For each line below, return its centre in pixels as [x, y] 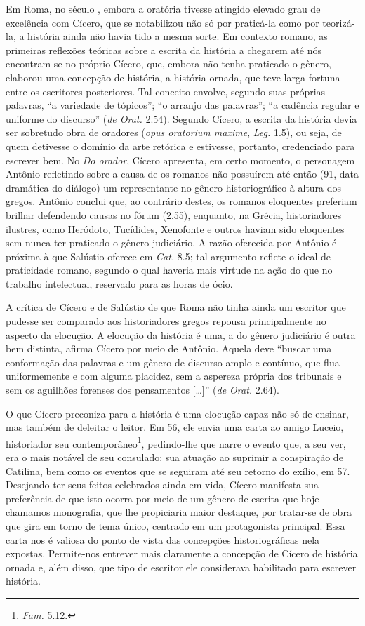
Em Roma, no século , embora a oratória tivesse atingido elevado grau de [163, 8]
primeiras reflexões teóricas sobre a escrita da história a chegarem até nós [164, 49]
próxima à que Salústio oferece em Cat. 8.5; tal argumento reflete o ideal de [168, 256]
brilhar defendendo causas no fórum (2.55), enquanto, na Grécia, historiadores [174, 214]
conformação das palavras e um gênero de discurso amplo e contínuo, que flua [173, 362]
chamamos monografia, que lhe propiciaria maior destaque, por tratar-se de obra [179, 512]
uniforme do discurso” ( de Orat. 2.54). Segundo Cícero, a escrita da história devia [181, 118]
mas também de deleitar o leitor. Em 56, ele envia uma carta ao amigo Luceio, [175, 427]
